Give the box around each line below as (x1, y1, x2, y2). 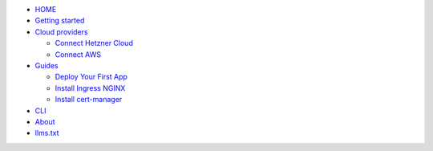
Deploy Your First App (55, 72, 128, 82)
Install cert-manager (55, 95, 123, 104)
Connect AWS (55, 49, 102, 59)
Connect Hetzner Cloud (55, 39, 134, 48)
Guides (34, 60, 59, 70)
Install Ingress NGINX (55, 83, 126, 92)
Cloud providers (34, 27, 88, 36)
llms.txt (34, 129, 59, 138)
